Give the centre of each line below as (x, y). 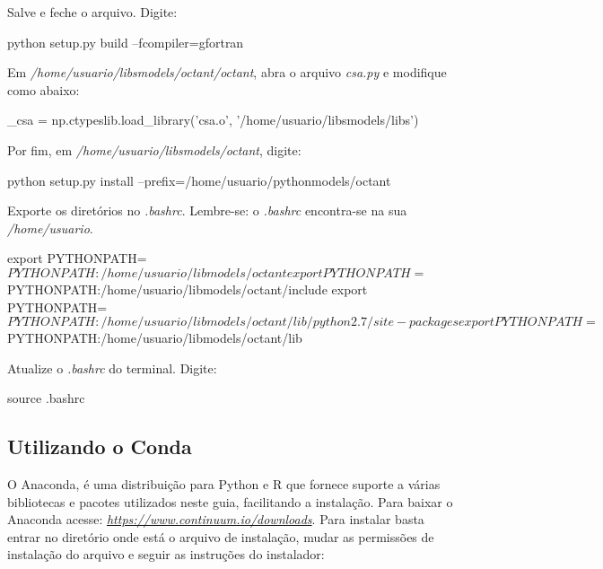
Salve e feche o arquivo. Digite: (92, 12)
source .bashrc (46, 398)
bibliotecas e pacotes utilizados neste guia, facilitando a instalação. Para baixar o (230, 501)
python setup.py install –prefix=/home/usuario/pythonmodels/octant (199, 180)
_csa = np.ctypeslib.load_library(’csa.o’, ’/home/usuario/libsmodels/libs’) (213, 120)
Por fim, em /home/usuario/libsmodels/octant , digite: (154, 149)
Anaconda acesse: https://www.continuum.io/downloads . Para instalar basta (216, 519)
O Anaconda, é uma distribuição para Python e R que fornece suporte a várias (224, 484)
